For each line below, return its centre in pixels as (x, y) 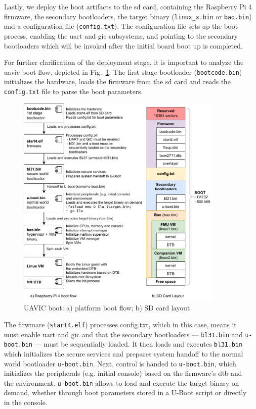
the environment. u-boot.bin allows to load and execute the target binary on (122, 383)
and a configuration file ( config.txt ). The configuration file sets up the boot (121, 26)
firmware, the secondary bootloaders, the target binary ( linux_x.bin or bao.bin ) (128, 16)
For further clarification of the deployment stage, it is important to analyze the (124, 62)
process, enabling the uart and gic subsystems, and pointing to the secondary (121, 35)
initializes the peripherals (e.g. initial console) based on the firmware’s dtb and (123, 373)
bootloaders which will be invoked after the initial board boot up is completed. (123, 45)
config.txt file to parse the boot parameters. (74, 91)
